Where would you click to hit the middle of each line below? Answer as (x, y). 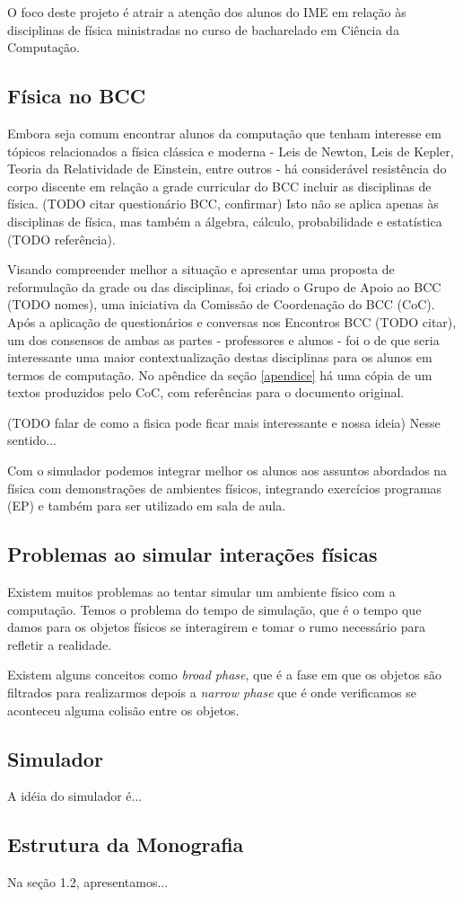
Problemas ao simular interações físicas (192, 554)
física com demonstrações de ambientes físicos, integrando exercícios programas (225, 488)
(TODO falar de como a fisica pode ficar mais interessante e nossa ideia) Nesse (224, 422)
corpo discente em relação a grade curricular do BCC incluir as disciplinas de (219, 186)
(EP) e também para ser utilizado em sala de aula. (147, 506)
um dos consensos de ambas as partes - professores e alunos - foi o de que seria (223, 339)
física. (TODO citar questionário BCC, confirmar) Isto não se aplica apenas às (223, 204)
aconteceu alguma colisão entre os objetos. (123, 710)
